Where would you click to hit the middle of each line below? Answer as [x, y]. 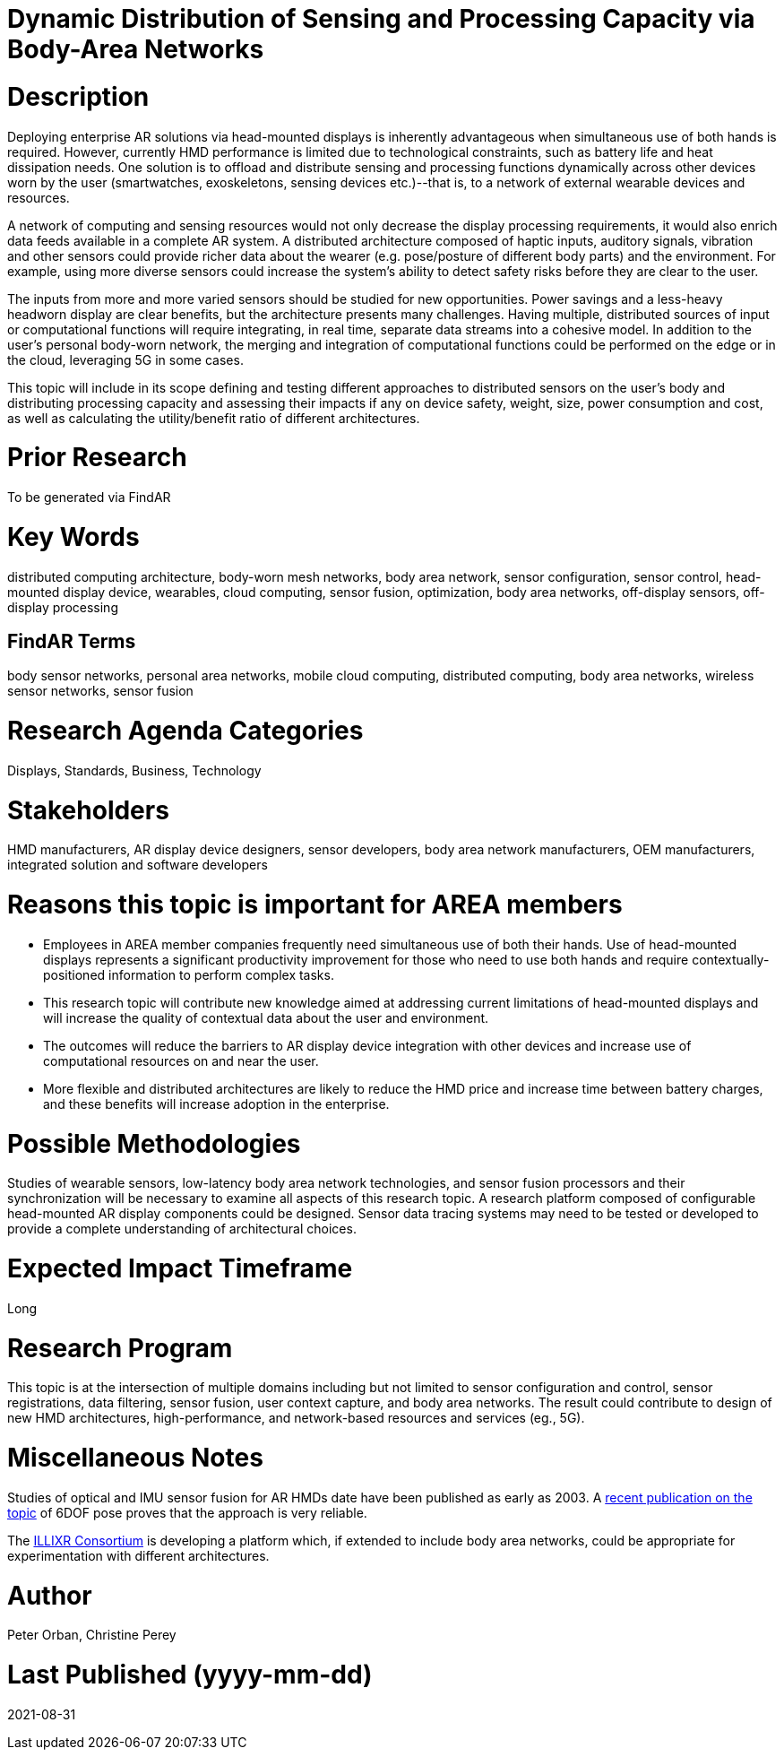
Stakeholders [88, 810]
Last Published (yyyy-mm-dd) [190, 1675]
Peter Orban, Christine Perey [92, 1635]
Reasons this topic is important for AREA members [315, 905]
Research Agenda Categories [185, 731]
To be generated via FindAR [89, 497]
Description [78, 96]
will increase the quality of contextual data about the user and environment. [266, 1017]
